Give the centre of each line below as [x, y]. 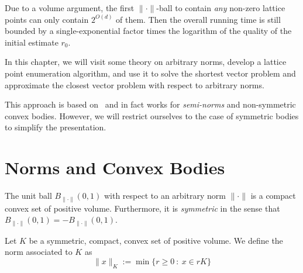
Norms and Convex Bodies [115, 167]
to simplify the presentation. [56, 127]
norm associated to [39, 252]
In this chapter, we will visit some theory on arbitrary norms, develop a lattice [146, 62]
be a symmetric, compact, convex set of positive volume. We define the [156, 240]
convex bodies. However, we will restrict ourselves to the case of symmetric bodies [152, 115]
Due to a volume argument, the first [70, 8]
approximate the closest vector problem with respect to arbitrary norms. [135, 84]
